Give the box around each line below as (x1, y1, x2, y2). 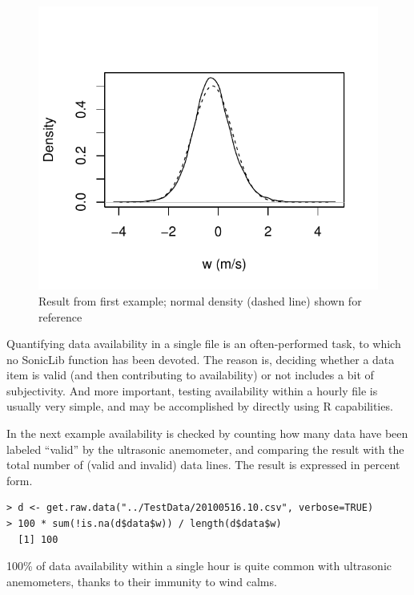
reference (38, 308, 82, 325)
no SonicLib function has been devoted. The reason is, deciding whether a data (6, 350, 395, 367)
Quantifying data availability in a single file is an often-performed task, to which (6, 335, 401, 352)
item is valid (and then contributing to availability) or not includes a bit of (6, 366, 374, 383)
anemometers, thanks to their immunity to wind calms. (6, 573, 277, 589)
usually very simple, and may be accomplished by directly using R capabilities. (6, 398, 393, 415)
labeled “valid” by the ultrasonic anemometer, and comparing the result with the (6, 440, 404, 457)
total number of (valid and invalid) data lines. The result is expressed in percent (6, 456, 400, 473)
